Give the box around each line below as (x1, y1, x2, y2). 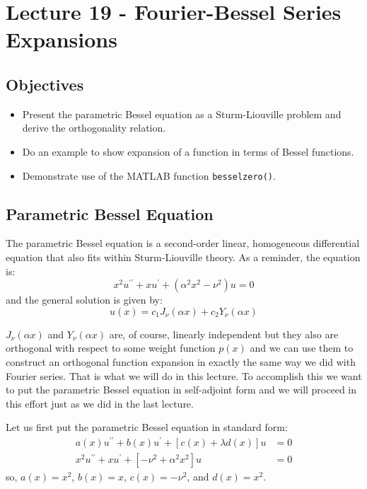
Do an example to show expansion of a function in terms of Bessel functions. (22, 144, 354, 159)
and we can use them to (250, 340, 354, 355)
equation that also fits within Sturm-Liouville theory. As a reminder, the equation (6, 250, 361, 264)
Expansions (6, 25, 117, 54)
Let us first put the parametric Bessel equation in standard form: (6, 420, 288, 435)
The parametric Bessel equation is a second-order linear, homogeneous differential (6, 236, 360, 251)
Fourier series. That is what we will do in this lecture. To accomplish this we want (6, 368, 362, 383)
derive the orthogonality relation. (22, 120, 166, 135)
